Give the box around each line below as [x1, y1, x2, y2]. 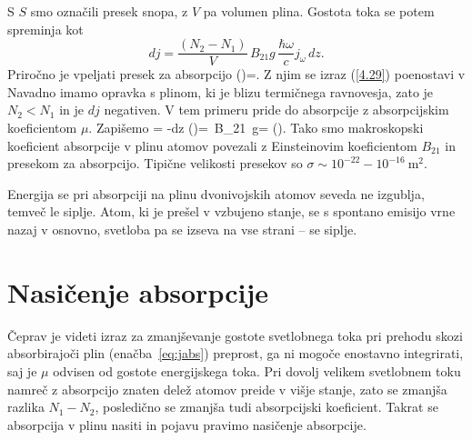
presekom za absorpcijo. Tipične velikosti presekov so [7, 154, 303, 173]
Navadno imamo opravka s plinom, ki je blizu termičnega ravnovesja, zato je [7, 82, 434, 101]
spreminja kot [7, 19, 84, 38]
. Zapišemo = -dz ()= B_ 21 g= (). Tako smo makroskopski [88, 118, 424, 137]
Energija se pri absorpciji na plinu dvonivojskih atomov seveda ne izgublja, [7, 184, 425, 203]
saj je [7, 361, 37, 380]
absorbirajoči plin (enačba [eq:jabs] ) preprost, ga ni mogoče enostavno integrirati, [7, 344, 464, 363]
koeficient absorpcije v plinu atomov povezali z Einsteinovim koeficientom [7, 135, 417, 155]
